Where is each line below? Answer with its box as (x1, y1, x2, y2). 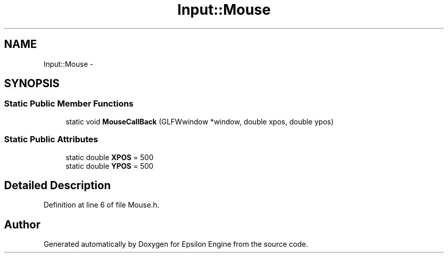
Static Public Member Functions (4, 98, 134, 109)
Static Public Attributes (4, 134, 98, 145)
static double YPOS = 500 (65, 161, 153, 170)
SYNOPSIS (4, 77, 60, 90)
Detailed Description (4, 178, 111, 192)
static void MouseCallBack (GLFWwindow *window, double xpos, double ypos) (65, 117, 334, 126)
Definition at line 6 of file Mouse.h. (43, 200, 160, 210)
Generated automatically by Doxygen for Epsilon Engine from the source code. (43, 240, 308, 249)
